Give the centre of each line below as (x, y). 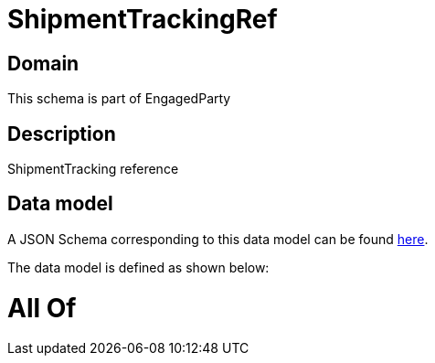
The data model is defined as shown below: (138, 267)
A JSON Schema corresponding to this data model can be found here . (218, 239)
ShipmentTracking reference (93, 169)
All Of (42, 308)
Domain (43, 63)
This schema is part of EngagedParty (119, 99)
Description (62, 133)
